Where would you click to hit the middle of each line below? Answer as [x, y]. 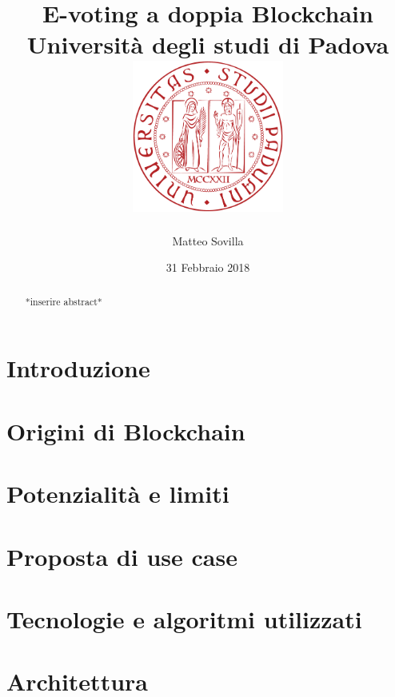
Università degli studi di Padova [208, 44]
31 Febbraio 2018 [208, 267]
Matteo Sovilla [208, 240]
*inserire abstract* [64, 301]
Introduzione [78, 368]
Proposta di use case [122, 556]
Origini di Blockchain [126, 430]
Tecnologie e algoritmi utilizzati [184, 618]
